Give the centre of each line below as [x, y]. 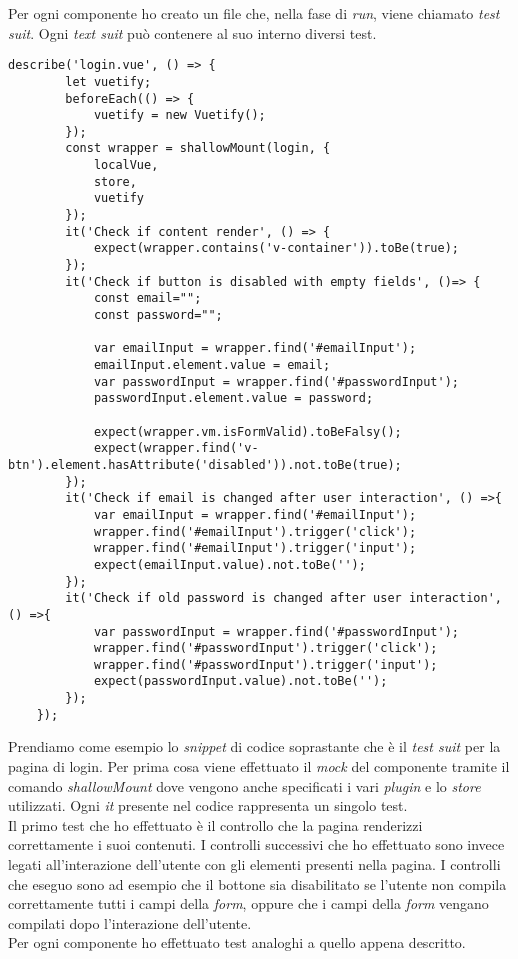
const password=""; [158, 315]
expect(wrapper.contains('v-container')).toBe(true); [276, 248]
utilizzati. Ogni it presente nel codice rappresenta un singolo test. [208, 805]
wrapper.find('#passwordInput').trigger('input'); [265, 664]
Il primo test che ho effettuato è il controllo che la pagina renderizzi [215, 824]
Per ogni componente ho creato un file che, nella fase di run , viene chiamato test [254, 13]
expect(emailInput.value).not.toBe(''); [229, 564]
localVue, [126, 165]
